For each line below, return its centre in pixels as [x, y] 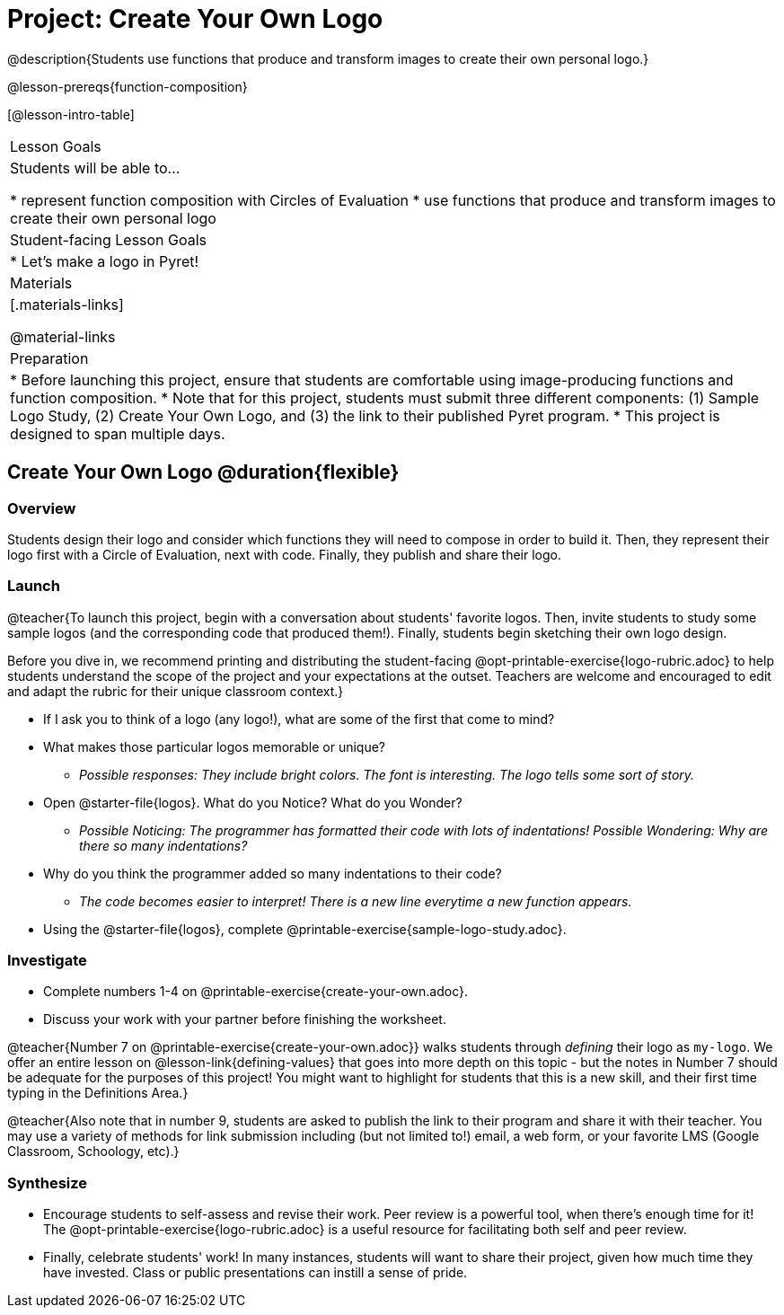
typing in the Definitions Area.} [98, 1093]
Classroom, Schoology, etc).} [93, 1152]
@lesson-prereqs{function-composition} [128, 86]
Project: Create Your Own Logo [195, 19]
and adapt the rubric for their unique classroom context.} [176, 691]
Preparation [49, 358]
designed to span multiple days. [118, 433]
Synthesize [48, 1183]
